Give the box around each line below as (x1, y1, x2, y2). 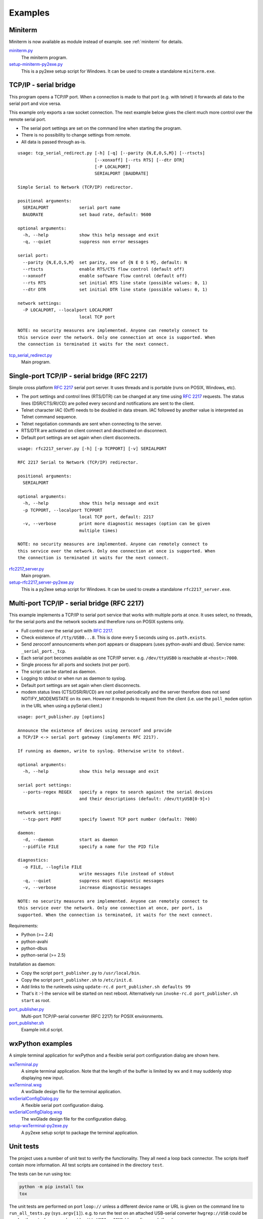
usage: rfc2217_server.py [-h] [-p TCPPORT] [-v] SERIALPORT (18, 446, 167, 452)
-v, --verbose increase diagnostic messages (22, 885, 151, 890)
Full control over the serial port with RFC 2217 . (21, 628, 113, 633)
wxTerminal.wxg (9, 1081, 42, 1087)
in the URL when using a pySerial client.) (21, 703, 102, 708)
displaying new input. (21, 1075, 64, 1081)
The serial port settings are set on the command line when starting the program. (21, 125, 182, 131)
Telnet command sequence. (21, 414, 77, 420)
